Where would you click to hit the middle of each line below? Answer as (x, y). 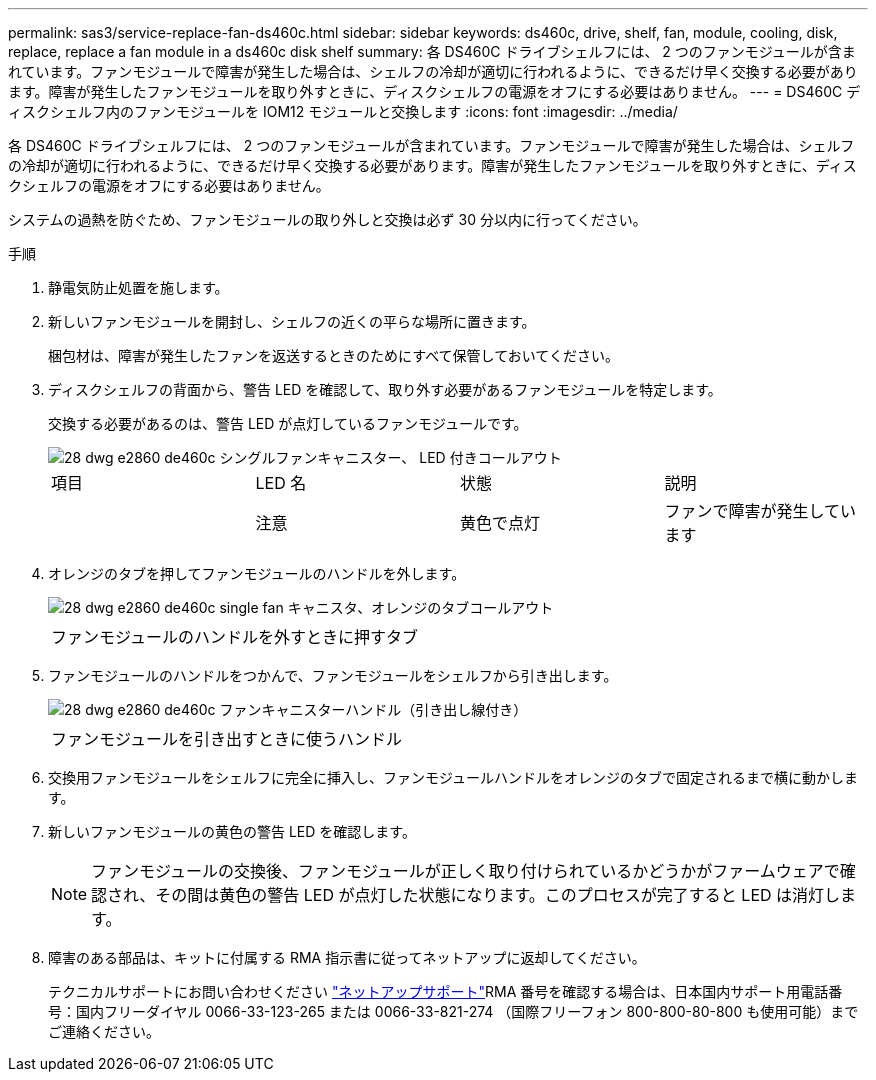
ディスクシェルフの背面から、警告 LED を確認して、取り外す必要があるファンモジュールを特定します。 (385, 389)
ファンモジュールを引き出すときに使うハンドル (226, 739)
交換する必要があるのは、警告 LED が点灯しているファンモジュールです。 (288, 423)
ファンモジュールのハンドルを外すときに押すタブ (234, 637)
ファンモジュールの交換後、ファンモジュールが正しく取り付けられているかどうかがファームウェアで (465, 871)
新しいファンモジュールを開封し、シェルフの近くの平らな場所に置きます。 (292, 321)
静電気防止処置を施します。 (138, 287)
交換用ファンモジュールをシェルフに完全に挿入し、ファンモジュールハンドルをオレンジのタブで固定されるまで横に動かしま (453, 777)
